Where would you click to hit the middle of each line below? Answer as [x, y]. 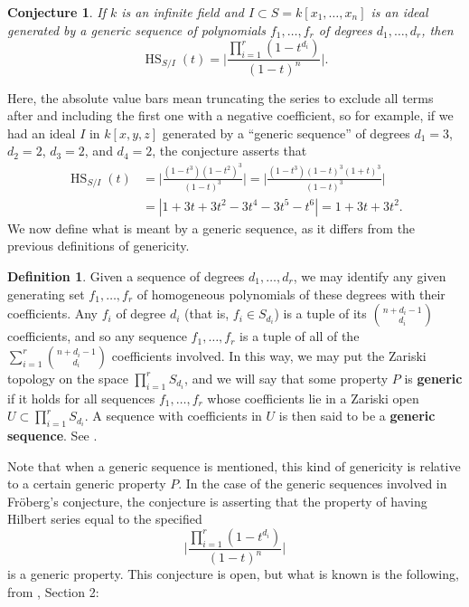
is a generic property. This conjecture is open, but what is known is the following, [233, 574]
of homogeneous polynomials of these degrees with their [291, 294]
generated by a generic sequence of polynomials [136, 29]
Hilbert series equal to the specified [105, 519]
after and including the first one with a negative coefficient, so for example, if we [230, 115]
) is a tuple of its [320, 313]
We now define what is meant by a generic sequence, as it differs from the [211, 228]
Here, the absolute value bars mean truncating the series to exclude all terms [220, 97]
